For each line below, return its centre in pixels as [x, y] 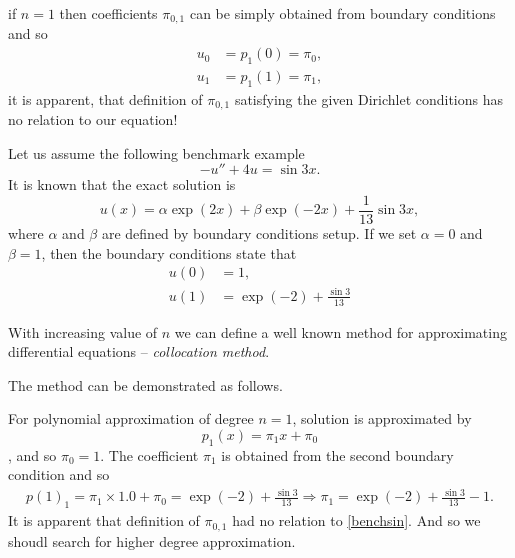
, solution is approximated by [382, 418]
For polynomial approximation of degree [131, 418]
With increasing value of [83, 331]
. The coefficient [149, 454]
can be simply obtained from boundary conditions [342, 13]
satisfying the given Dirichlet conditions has [369, 98]
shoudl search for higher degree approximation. [152, 540]
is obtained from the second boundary [337, 454]
